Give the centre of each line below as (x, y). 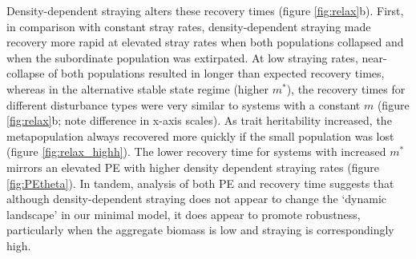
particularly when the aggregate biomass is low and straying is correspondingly (200, 230)
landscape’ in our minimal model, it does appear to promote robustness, (184, 214)
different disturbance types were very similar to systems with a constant (184, 104)
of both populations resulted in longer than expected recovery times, (216, 73)
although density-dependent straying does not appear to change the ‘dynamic (197, 199)
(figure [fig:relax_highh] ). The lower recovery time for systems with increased (196, 151)
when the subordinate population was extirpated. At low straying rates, (182, 57)
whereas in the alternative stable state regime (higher (138, 88)
